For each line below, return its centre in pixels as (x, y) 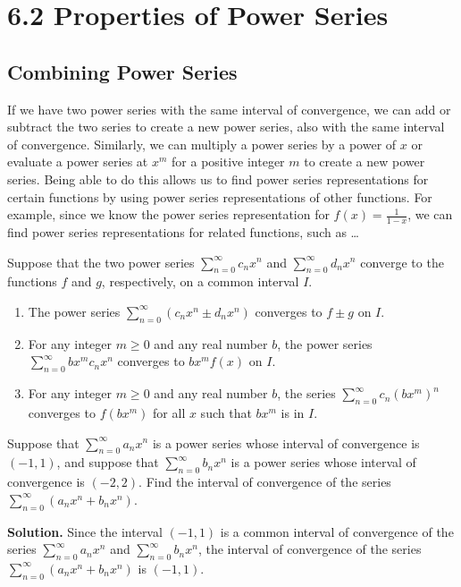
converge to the (402, 262)
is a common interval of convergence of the (337, 531)
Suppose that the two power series (101, 262)
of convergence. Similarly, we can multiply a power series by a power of (202, 144)
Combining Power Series (122, 71)
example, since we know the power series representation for (168, 214)
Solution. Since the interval (85, 531)
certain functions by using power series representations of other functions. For (220, 196)
